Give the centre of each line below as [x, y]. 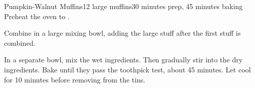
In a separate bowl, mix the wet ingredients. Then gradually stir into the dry [123, 60]
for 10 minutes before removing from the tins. [75, 79]
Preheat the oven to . [37, 16]
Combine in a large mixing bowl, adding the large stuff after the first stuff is [122, 33]
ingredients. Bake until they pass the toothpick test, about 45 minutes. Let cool [127, 69]
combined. [20, 42]
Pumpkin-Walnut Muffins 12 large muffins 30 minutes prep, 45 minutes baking [123, 6]
